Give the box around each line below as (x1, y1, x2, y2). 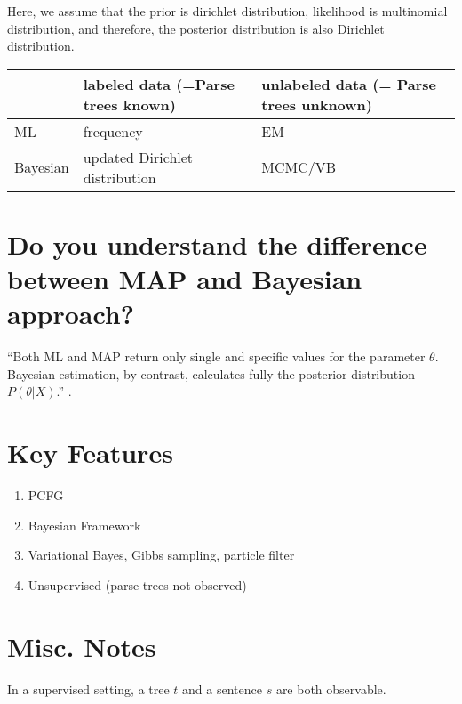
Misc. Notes (7, 627, 156, 664)
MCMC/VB (261, 157, 337, 178)
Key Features (7, 434, 173, 471)
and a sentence (182, 679, 262, 698)
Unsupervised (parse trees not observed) (28, 575, 247, 594)
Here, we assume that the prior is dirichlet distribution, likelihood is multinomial (7, 2, 448, 20)
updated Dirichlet (83, 146, 194, 167)
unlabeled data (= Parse (261, 73, 437, 94)
